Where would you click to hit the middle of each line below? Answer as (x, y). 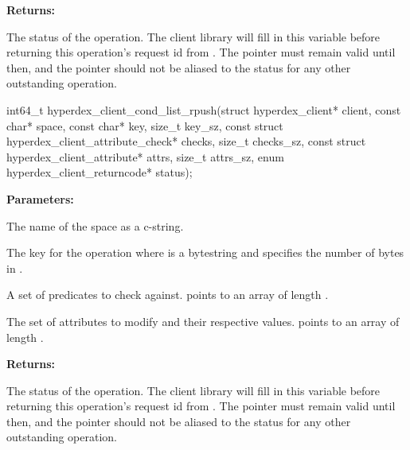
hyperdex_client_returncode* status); (100, 172)
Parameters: (40, 198)
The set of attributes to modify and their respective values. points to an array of (203, 321)
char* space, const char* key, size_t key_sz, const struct (145, 125)
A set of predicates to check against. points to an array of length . (168, 295)
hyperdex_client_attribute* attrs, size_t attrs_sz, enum (145, 156)
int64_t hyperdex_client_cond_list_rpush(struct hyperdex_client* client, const (204, 109)
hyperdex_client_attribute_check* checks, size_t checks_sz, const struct (186, 141)
